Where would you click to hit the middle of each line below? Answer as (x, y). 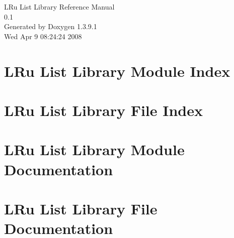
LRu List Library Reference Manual (59, 7)
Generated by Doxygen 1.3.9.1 (51, 26)
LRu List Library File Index (103, 110)
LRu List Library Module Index (117, 71)
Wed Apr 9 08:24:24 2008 (43, 36)
